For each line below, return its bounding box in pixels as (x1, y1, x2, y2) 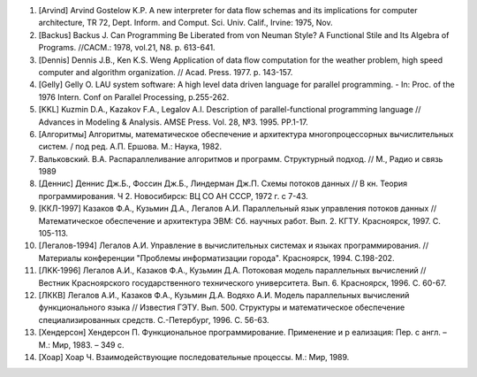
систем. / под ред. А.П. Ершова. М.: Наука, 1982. (38, 142, 223, 152)
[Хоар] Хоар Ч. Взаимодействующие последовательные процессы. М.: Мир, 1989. (38, 351, 350, 362)
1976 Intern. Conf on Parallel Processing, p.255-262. (38, 91, 230, 102)
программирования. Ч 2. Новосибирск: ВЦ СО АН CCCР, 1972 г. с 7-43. (38, 190, 308, 201)
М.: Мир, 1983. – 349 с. (38, 339, 125, 350)
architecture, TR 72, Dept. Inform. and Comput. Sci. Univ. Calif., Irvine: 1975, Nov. (38, 18, 333, 28)
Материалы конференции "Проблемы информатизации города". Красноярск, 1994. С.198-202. (38, 252, 395, 263)
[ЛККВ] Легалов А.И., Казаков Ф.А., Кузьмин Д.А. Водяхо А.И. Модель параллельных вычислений (38, 289, 410, 300)
